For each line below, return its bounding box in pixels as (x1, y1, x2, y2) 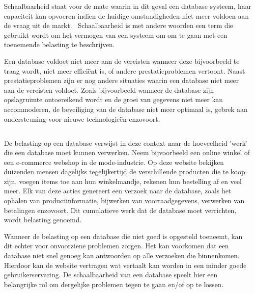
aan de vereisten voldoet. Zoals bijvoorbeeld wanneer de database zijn (4, 84, 214, 95)
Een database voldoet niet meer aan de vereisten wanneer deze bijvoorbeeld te (4, 55, 240, 66)
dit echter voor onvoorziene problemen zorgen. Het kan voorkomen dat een (4, 240, 229, 251)
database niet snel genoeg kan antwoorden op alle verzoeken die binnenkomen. (4, 250, 240, 261)
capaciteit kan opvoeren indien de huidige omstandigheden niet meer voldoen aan (4, 10, 249, 21)
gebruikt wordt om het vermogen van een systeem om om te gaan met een (4, 29, 227, 40)
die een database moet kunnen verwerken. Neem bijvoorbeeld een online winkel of (4, 147, 250, 158)
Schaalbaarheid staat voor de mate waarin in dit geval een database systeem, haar (4, 1, 252, 11)
